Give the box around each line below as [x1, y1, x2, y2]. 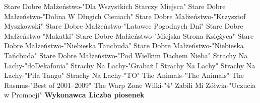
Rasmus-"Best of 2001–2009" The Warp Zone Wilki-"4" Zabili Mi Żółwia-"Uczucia [4, 79, 256, 90]
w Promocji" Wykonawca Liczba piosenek [4, 89, 145, 100]
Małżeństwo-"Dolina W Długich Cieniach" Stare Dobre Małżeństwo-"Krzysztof [4, 11, 246, 21]
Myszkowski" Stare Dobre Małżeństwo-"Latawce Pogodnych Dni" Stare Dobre [4, 21, 243, 31]
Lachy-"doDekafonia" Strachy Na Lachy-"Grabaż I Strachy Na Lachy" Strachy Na [4, 60, 255, 70]
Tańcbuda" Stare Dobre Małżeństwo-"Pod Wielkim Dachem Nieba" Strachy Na [4, 50, 248, 60]
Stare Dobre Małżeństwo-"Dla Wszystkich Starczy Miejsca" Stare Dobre [4, 1, 226, 11]
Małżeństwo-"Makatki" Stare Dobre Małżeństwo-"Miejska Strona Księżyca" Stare [4, 30, 254, 41]
